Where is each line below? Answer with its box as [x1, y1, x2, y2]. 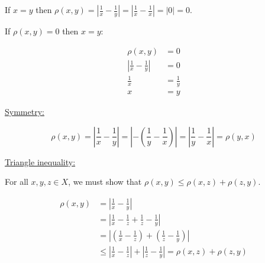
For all [5, 175, 28, 188]
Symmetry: [5, 105, 44, 118]
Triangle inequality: [5, 155, 76, 168]
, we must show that [68, 175, 142, 188]
